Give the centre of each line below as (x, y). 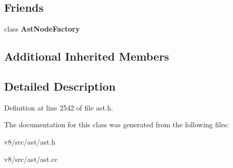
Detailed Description (60, 86)
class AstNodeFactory (42, 29)
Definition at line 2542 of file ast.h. (59, 107)
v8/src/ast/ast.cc (31, 159)
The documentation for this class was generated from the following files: (117, 124)
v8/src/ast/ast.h (30, 141)
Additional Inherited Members (87, 56)
